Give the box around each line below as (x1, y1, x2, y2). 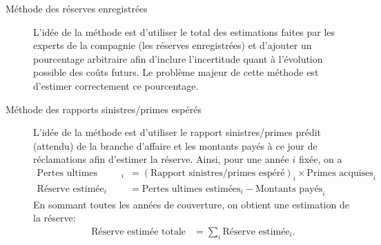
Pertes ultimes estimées (141, 184, 241, 194)
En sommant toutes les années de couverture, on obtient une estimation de (33, 197, 349, 211)
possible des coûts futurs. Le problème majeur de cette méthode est (33, 65, 319, 79)
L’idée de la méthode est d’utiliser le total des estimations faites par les (33, 24, 335, 39)
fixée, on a (298, 152, 342, 166)
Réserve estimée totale (91, 226, 186, 237)
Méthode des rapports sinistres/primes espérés (6, 101, 202, 116)
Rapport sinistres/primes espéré (150, 168, 285, 178)
